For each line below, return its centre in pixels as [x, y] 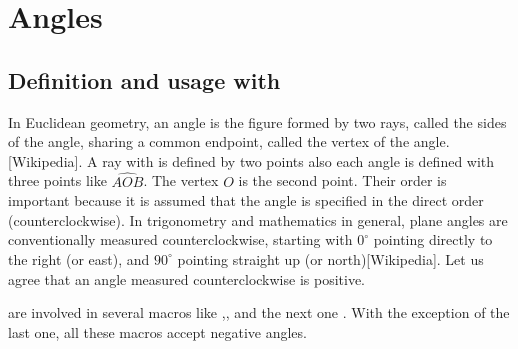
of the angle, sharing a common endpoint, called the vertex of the [209, 141]
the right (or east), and [79, 258]
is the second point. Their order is [342, 180]
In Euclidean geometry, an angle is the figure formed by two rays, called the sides [257, 121]
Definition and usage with [144, 79]
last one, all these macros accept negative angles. [157, 331]
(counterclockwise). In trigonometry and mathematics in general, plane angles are [258, 219]
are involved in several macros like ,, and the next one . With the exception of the [259, 312]
